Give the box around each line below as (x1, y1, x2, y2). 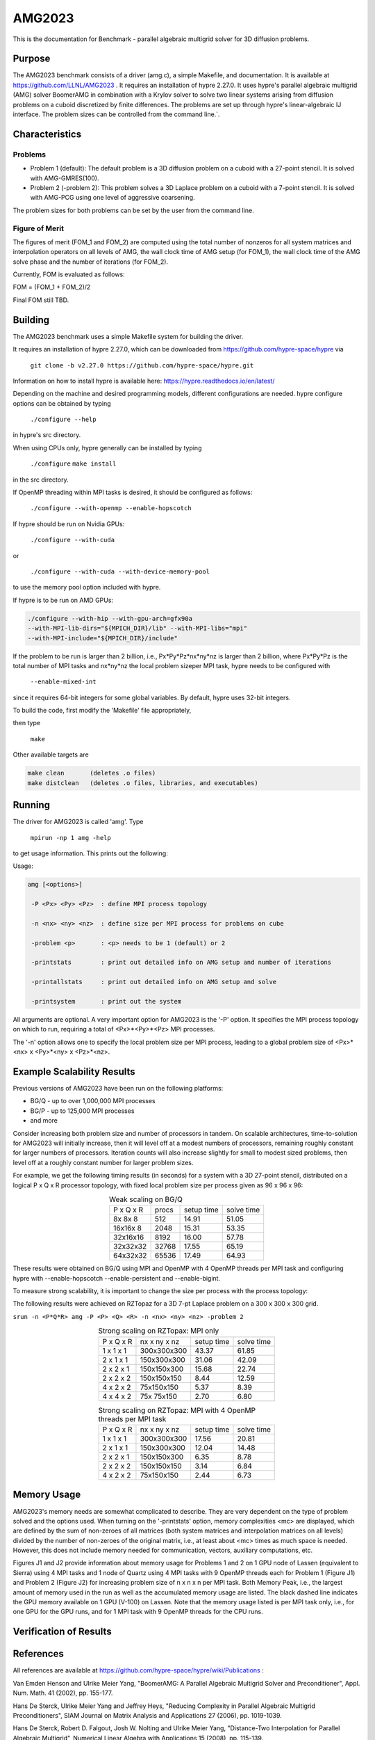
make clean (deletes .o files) (27, 769, 156, 777)
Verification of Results (12, 1626, 112, 1638)
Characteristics (12, 128, 82, 140)
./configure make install (30, 460, 117, 468)
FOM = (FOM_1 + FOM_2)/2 (12, 283, 91, 292)
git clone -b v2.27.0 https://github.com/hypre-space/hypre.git (30, 361, 254, 369)
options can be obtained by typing (12, 399, 111, 407)
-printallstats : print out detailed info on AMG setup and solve (31, 978, 277, 986)
